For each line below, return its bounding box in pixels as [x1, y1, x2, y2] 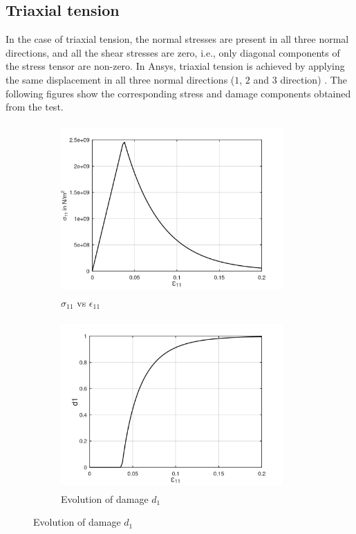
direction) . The [280, 72, 347, 86]
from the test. [6, 99, 64, 114]
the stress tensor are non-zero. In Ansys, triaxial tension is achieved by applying [6, 59, 345, 73]
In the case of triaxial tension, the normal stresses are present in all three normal [6, 32, 349, 46]
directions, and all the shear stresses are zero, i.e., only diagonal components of [6, 45, 340, 59]
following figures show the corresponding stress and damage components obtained [6, 86, 351, 100]
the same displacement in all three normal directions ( [6, 72, 235, 86]
